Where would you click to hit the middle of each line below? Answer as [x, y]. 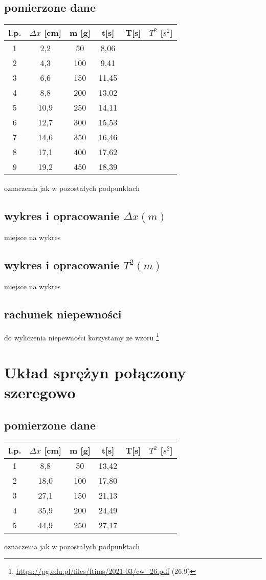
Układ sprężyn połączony [95, 372]
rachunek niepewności [63, 314]
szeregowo [40, 392]
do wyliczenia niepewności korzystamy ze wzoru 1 [82, 336]
